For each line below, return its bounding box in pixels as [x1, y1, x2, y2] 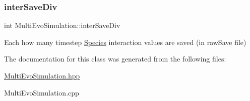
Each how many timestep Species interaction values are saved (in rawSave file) [4, 36, 246, 47]
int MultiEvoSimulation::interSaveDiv [4, 20, 120, 30]
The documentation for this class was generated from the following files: [4, 53, 226, 64]
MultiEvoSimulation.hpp [4, 70, 80, 80]
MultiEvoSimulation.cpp [4, 87, 79, 97]
